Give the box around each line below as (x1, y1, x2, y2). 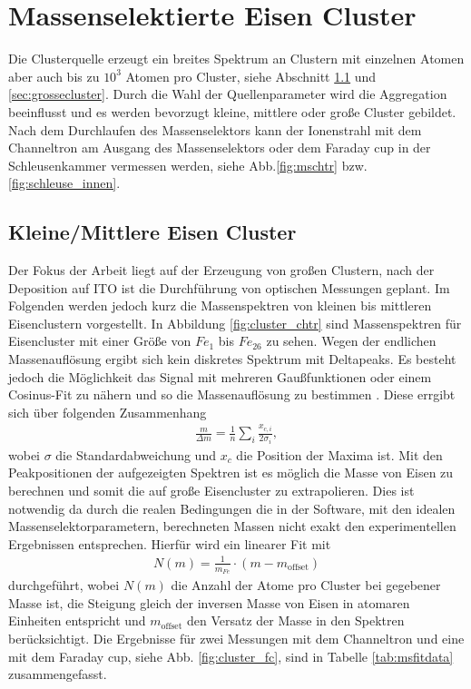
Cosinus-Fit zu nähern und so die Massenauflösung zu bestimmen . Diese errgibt (8, 385, 456, 404)
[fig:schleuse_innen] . (8, 173, 121, 192)
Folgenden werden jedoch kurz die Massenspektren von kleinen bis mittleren (8, 296, 432, 315)
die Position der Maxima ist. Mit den (236, 445, 443, 464)
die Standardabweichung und (55, 445, 216, 464)
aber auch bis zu (8, 66, 100, 85)
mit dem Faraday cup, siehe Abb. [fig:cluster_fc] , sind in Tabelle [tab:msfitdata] (8, 646, 454, 665)
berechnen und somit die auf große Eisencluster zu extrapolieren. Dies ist (8, 481, 415, 500)
